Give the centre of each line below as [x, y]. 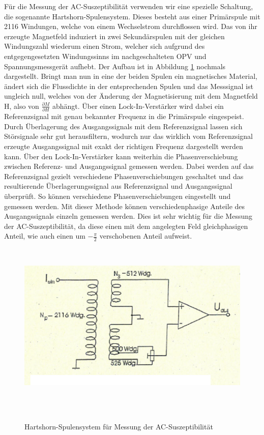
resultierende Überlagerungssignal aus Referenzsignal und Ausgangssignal [118, 186]
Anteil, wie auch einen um [45, 236]
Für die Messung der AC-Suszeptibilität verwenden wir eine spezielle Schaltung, [129, 6]
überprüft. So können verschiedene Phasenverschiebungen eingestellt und [118, 196]
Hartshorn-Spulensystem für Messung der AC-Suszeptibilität [119, 426]
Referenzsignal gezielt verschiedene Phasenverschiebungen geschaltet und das [124, 176]
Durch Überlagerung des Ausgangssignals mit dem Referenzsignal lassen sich [123, 126]
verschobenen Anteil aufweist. [146, 236]
